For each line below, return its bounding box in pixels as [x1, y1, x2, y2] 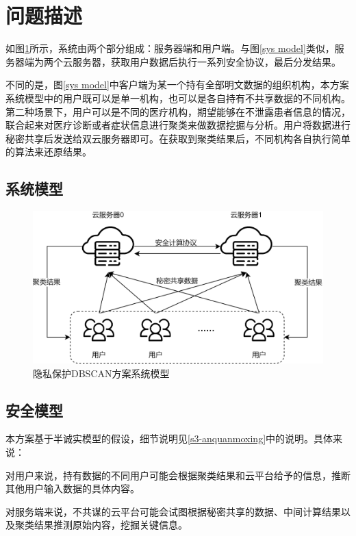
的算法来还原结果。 [5, 144, 92, 159]
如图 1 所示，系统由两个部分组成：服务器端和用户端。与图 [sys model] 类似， [5, 41, 335, 55]
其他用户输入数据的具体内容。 [5, 481, 140, 496]
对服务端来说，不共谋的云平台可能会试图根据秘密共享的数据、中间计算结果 [5, 504, 341, 518]
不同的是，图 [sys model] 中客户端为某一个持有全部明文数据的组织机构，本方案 [5, 77, 349, 92]
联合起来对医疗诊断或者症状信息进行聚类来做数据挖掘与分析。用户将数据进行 [5, 118, 351, 132]
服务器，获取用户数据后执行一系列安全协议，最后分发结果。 [72, 54, 341, 68]
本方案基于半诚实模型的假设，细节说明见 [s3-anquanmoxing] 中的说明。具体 [5, 431, 333, 446]
